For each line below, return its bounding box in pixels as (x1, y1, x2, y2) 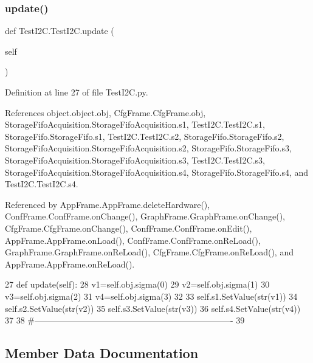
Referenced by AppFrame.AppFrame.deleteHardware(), (5, 198, 210, 210)
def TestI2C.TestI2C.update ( (5, 24, 114, 37)
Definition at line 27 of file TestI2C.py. (5, 86, 148, 98)
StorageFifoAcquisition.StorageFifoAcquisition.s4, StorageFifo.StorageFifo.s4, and (5, 165, 309, 178)
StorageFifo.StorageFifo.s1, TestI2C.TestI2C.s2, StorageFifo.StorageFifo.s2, (5, 130, 284, 142)
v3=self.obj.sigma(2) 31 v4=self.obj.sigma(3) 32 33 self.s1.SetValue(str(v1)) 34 (5, 289, 298, 302)
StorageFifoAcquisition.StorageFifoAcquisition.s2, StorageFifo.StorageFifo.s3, (5, 142, 292, 154)
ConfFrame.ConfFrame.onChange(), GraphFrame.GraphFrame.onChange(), (5, 210, 285, 223)
